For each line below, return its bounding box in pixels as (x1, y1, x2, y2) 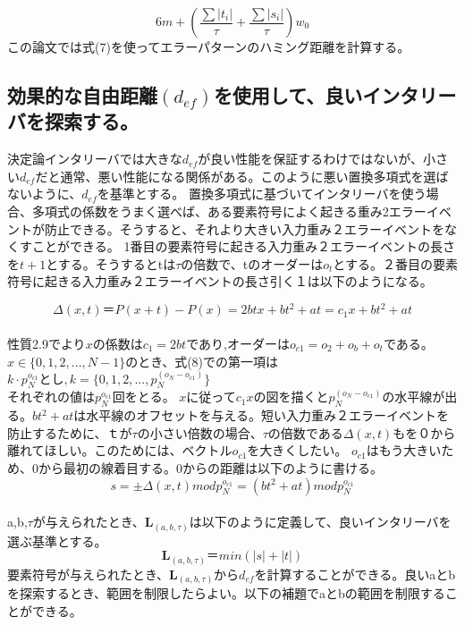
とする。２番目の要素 (333, 254, 458, 273)
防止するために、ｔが (7, 423, 132, 442)
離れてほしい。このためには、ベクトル (7, 441, 232, 460)
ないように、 (7, 184, 82, 203)
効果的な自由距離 (7, 80, 157, 108)
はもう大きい (366, 441, 442, 460)
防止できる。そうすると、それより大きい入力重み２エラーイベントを (44, 219, 444, 238)
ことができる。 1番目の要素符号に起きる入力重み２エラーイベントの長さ (31, 237, 456, 256)
